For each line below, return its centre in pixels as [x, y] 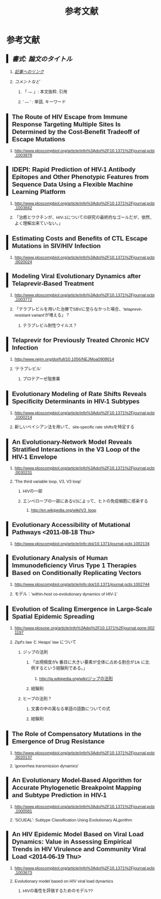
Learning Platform [38, 192]
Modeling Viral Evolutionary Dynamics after [76, 277]
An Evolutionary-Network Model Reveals [72, 442]
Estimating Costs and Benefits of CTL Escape [80, 238]
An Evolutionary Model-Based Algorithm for [77, 781]
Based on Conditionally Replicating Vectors [77, 573]
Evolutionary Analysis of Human [60, 558]
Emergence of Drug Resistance [58, 741]
